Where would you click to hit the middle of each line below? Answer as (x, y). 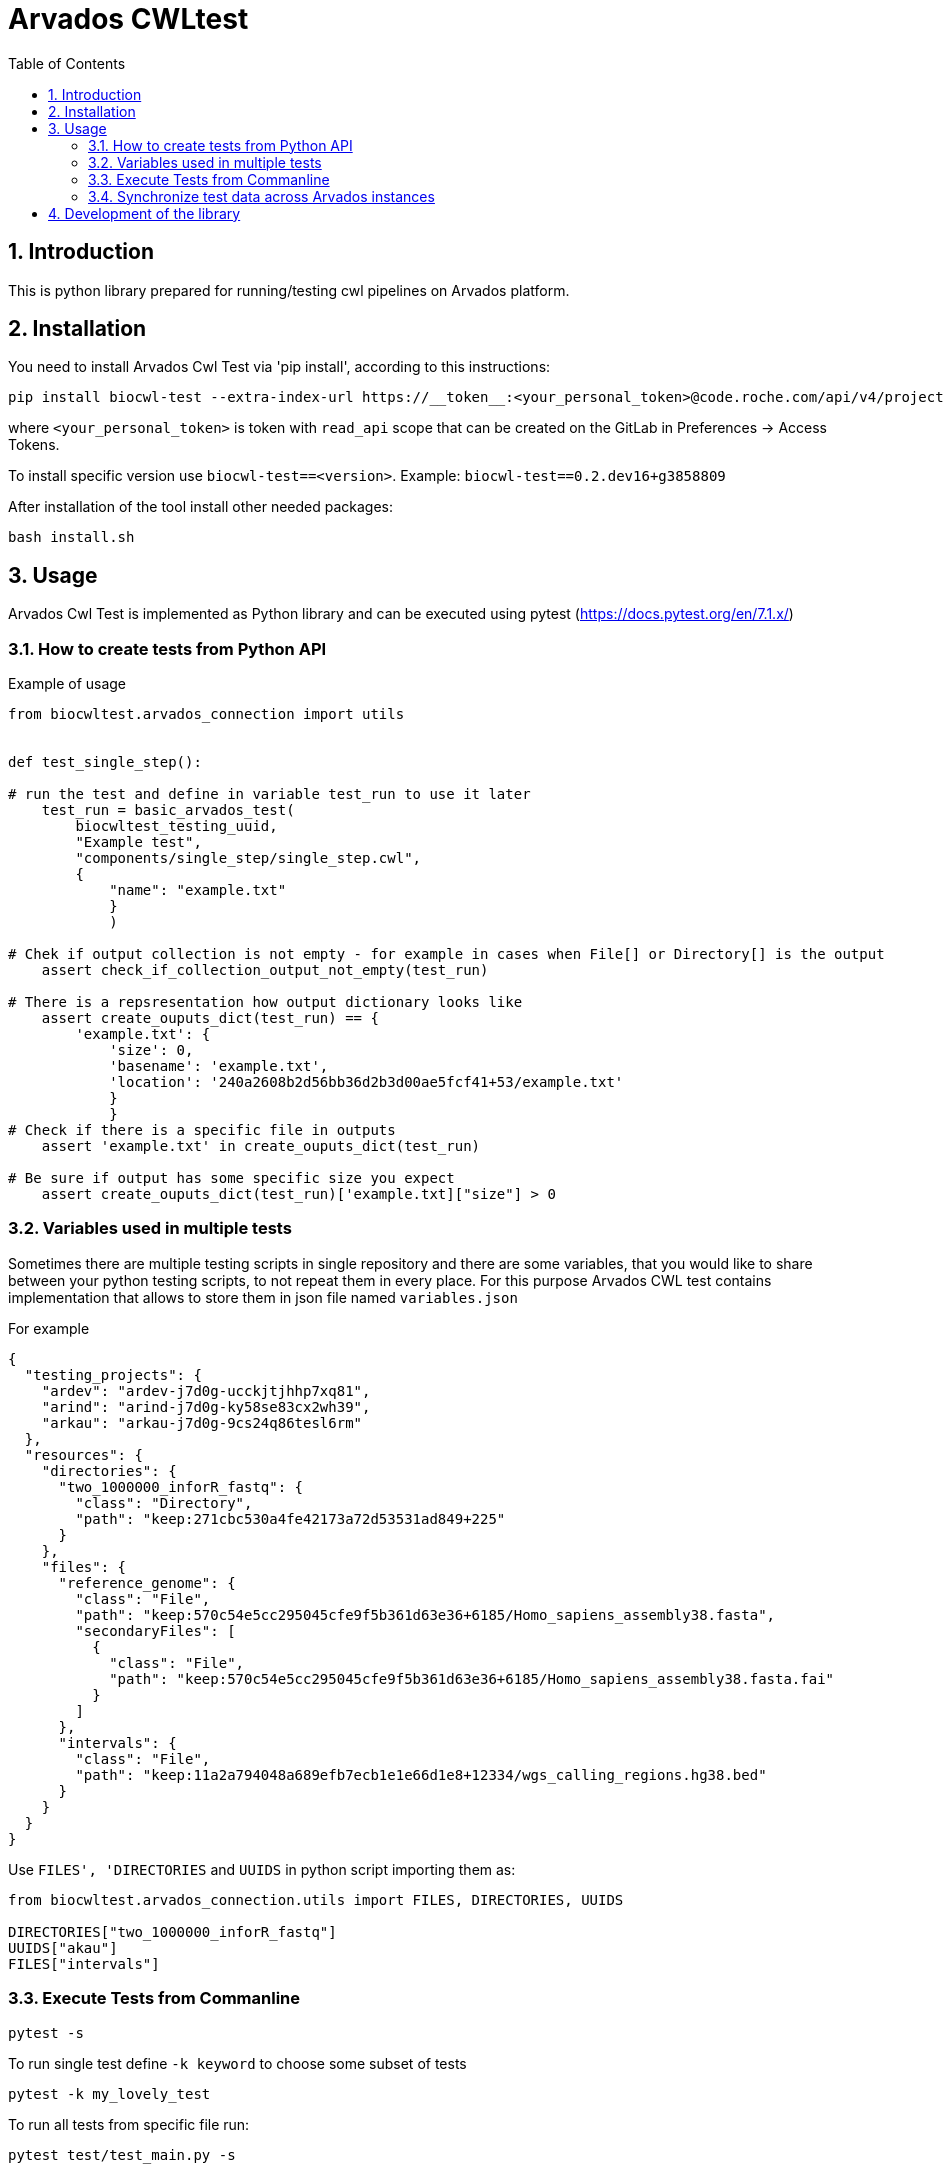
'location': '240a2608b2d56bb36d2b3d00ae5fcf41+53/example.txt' (366, 1082)
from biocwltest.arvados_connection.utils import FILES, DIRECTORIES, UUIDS (316, 1899)
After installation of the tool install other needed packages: (201, 507)
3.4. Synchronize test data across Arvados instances (261, 196)
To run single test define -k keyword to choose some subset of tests (237, 2063)
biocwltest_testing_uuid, (176, 826)
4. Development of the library (144, 213)
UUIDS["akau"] (63, 1947)
